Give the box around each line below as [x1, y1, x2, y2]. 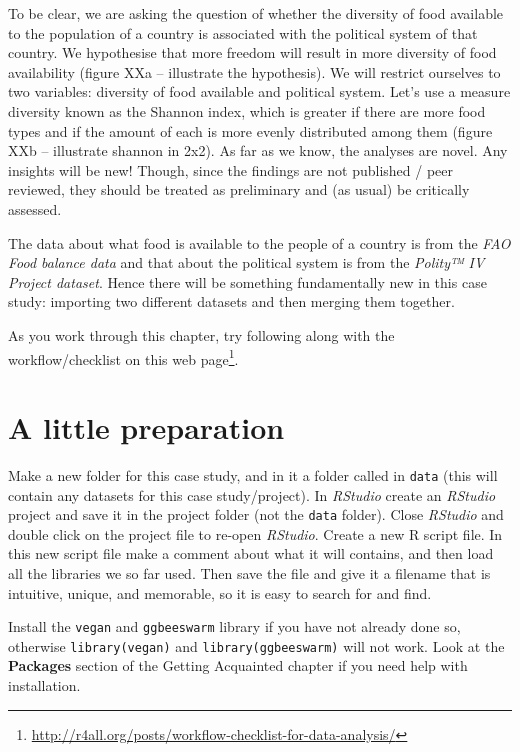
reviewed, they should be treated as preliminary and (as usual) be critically [8, 179, 470, 200]
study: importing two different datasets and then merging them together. [8, 291, 455, 312]
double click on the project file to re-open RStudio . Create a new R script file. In [8, 523, 503, 544]
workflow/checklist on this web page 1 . [8, 345, 239, 369]
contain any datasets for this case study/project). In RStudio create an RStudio [8, 484, 496, 505]
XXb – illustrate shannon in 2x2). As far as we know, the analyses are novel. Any [8, 140, 508, 161]
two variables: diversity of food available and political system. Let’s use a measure [8, 81, 511, 102]
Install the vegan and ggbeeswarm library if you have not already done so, [8, 616, 461, 637]
